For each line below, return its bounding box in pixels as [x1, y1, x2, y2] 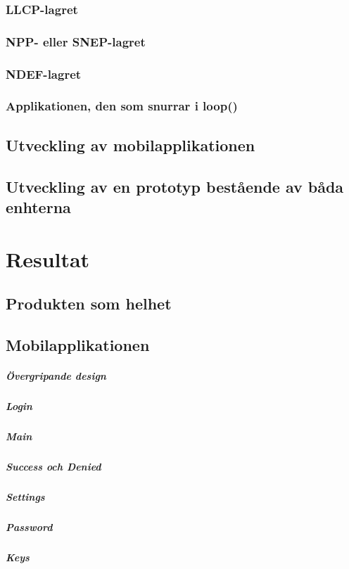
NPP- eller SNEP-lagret [6, 32, 146, 50]
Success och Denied [6, 459, 101, 473]
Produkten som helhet [6, 293, 172, 314]
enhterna [6, 196, 71, 217]
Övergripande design [6, 368, 106, 383]
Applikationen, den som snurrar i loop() [6, 97, 238, 115]
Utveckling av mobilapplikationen [6, 134, 255, 155]
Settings [6, 489, 45, 504]
